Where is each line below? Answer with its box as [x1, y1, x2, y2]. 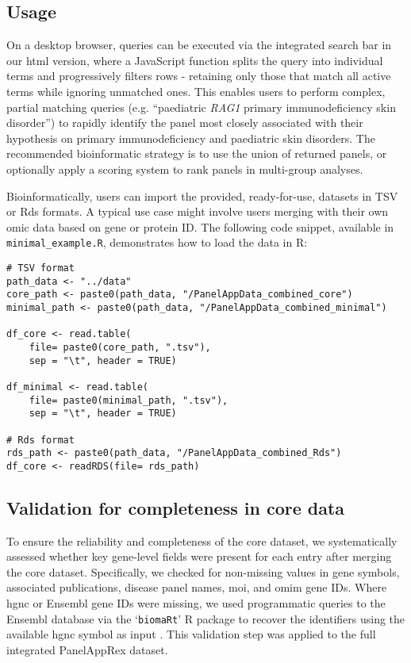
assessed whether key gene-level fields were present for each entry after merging [6, 548, 392, 565]
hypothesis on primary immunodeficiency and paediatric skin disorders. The [6, 129, 375, 146]
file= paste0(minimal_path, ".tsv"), [29, 394, 229, 406]
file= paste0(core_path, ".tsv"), [29, 341, 211, 353]
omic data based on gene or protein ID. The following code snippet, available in [6, 218, 394, 235]
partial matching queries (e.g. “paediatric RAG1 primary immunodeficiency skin [6, 98, 396, 115]
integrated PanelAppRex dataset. [6, 641, 168, 657]
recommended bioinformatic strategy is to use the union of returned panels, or [6, 145, 387, 162]
